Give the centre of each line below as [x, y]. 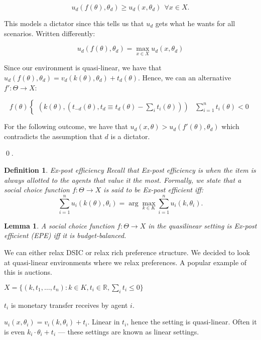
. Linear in [104, 322]
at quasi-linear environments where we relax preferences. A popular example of [125, 262]
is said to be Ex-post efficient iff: [154, 190]
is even [15, 331]
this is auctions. [28, 272]
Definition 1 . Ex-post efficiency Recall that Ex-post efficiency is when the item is [130, 169]
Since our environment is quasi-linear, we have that [83, 68]
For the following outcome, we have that [66, 126]
